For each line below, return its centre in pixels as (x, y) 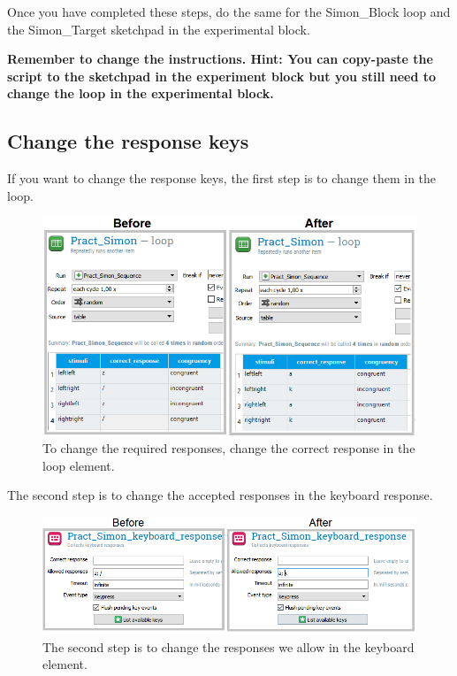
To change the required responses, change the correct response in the (229, 448)
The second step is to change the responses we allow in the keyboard (228, 646)
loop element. (79, 465)
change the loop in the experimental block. (141, 93)
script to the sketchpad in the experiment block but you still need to (222, 76)
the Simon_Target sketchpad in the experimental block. (159, 29)
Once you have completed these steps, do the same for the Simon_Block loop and (229, 12)
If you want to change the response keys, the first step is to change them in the (222, 178)
